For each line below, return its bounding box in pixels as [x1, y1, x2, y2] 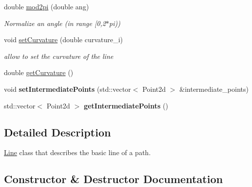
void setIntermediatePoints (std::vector [4, 83, 131, 94]
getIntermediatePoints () [83, 100, 168, 110]
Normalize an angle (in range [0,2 [4, 18, 106, 28]
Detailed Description [4, 124, 111, 139]
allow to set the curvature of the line [4, 51, 113, 61]
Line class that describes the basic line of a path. [4, 147, 151, 158]
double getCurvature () [4, 67, 74, 78]
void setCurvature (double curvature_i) [4, 34, 123, 45]
